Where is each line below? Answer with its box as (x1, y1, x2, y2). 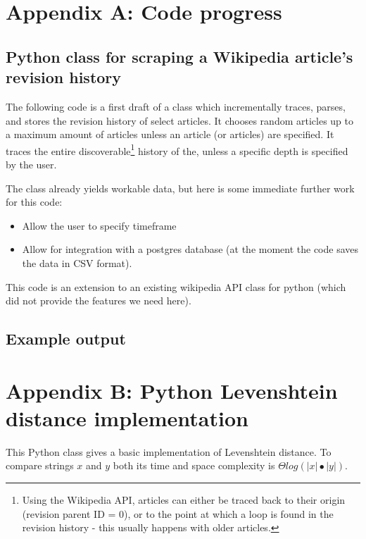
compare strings (6, 458, 74, 473)
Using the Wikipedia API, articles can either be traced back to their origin (22, 492, 346, 507)
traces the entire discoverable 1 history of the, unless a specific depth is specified (6, 141, 348, 158)
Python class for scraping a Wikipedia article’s (6, 45, 353, 67)
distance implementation (6, 403, 248, 432)
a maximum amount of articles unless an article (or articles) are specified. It (6, 127, 334, 142)
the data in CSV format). (22, 255, 132, 270)
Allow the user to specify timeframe (22, 218, 177, 233)
